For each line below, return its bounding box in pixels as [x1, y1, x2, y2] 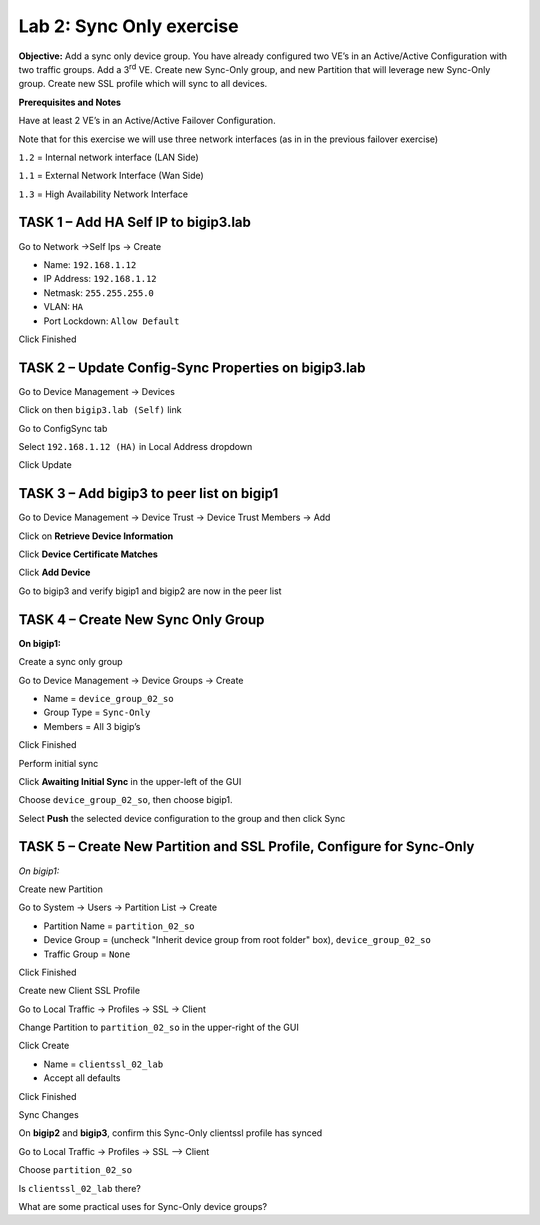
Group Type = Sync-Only [43, 706, 151, 719]
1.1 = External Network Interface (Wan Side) [18, 170, 204, 182]
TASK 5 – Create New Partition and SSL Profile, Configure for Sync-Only [18, 838, 475, 855]
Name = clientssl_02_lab [43, 1058, 164, 1070]
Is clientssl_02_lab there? [18, 1182, 142, 1194]
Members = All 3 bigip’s [43, 720, 141, 732]
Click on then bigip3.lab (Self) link [18, 404, 182, 416]
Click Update [18, 459, 72, 471]
